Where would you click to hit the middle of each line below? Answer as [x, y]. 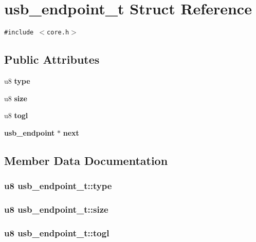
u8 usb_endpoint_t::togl [57, 232]
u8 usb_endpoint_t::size [56, 209]
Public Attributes [52, 59]
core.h [58, 33]
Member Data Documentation [86, 160]
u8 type [17, 80]
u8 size [16, 98]
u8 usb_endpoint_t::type [58, 186]
